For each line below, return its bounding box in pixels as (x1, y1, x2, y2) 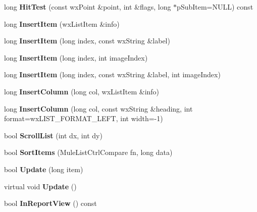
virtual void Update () (4, 181, 77, 191)
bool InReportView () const (4, 198, 97, 208)
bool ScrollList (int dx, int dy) (4, 130, 102, 140)
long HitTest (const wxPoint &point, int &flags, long (4, 2, 171, 12)
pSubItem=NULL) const (177, 2, 253, 12)
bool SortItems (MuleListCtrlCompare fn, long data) (4, 147, 173, 157)
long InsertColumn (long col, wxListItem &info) (4, 86, 160, 96)
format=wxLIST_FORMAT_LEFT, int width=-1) (4, 113, 163, 124)
